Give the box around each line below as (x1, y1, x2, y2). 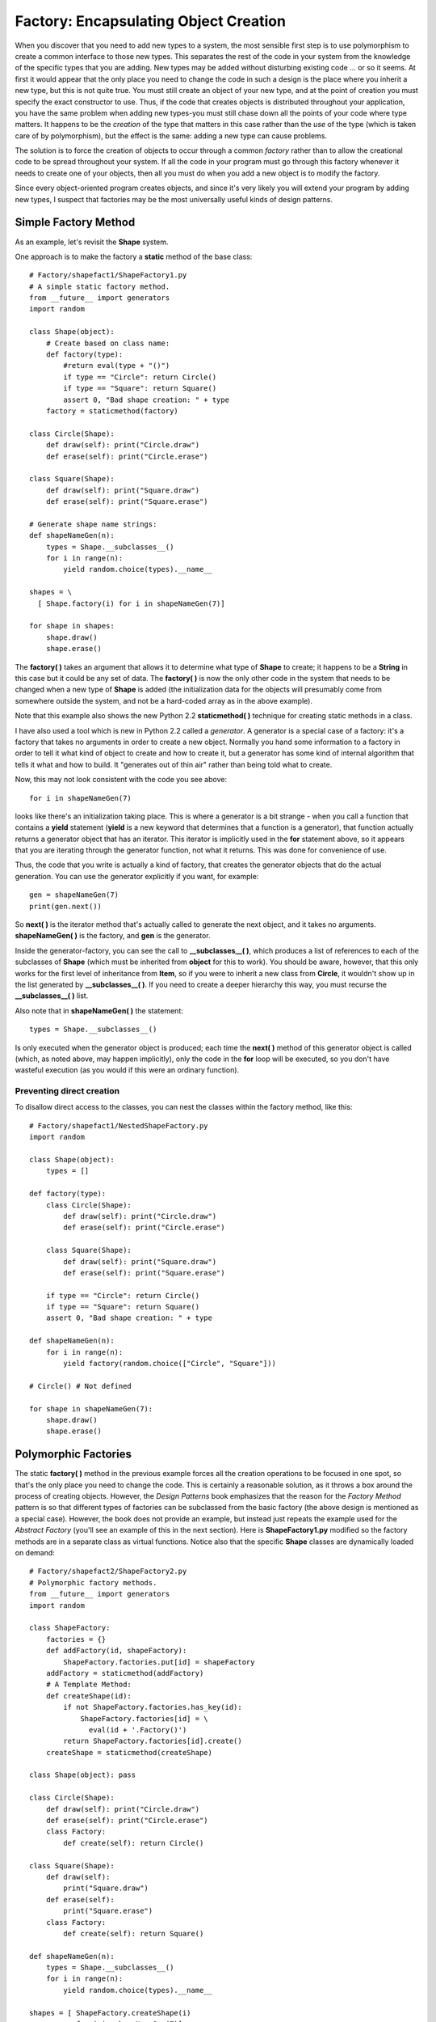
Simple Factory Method (15, 215, 136, 230)
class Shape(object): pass (29, 1770, 136, 1779)
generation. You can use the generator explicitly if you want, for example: (15, 871, 259, 881)
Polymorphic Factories (15, 1448, 132, 1462)
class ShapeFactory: (29, 1623, 111, 1633)
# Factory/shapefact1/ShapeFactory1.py (29, 271, 187, 280)
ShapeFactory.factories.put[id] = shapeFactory (63, 1657, 255, 1666)
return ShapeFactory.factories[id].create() (63, 1736, 242, 1746)
